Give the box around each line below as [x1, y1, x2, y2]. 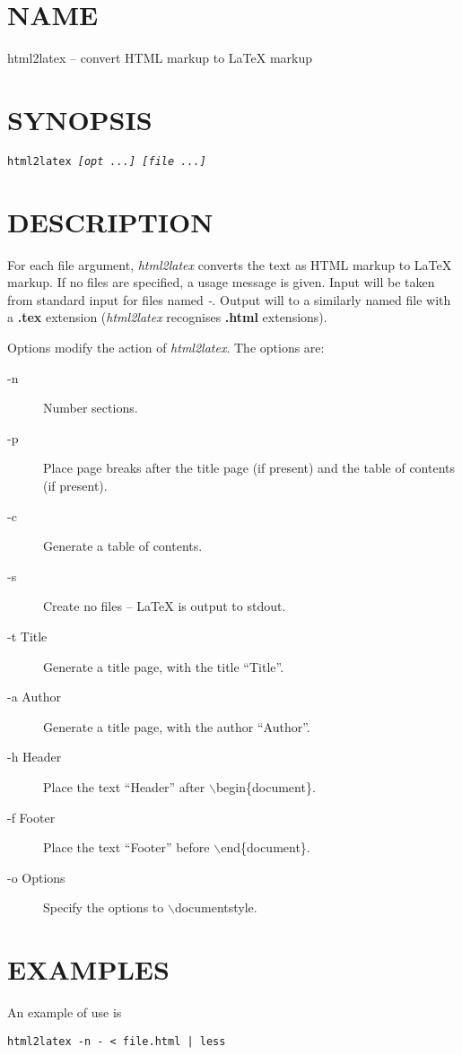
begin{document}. [215, 777, 316, 796]
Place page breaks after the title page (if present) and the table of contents [43, 458, 456, 477]
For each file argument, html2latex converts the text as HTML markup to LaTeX [7, 255, 452, 274]
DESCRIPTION [7, 203, 214, 240]
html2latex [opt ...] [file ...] [7, 154, 206, 168]
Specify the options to [43, 898, 164, 917]
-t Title [7, 626, 48, 645]
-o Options [7, 868, 65, 886]
